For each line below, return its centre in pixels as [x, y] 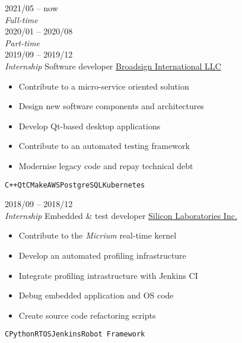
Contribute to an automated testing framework [104, 146]
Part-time [23, 42]
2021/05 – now [31, 8]
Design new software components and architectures [111, 106]
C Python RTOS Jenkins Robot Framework [75, 334]
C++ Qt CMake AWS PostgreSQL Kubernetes [75, 185]
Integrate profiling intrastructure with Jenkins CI [108, 275]
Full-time [21, 19]
